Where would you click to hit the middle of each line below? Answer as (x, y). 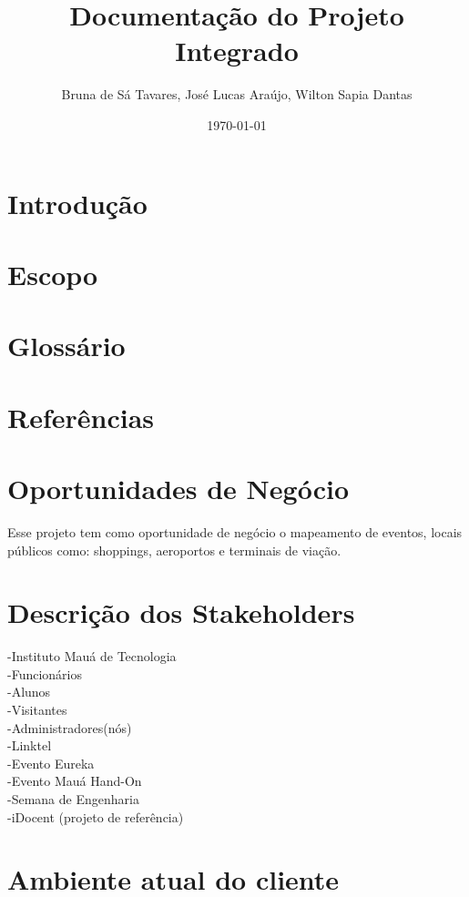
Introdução (77, 203)
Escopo (53, 274)
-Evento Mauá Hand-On (75, 781)
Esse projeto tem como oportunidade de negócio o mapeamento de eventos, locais (235, 531)
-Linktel (30, 745)
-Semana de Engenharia (73, 799)
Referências (81, 417)
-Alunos (29, 692)
